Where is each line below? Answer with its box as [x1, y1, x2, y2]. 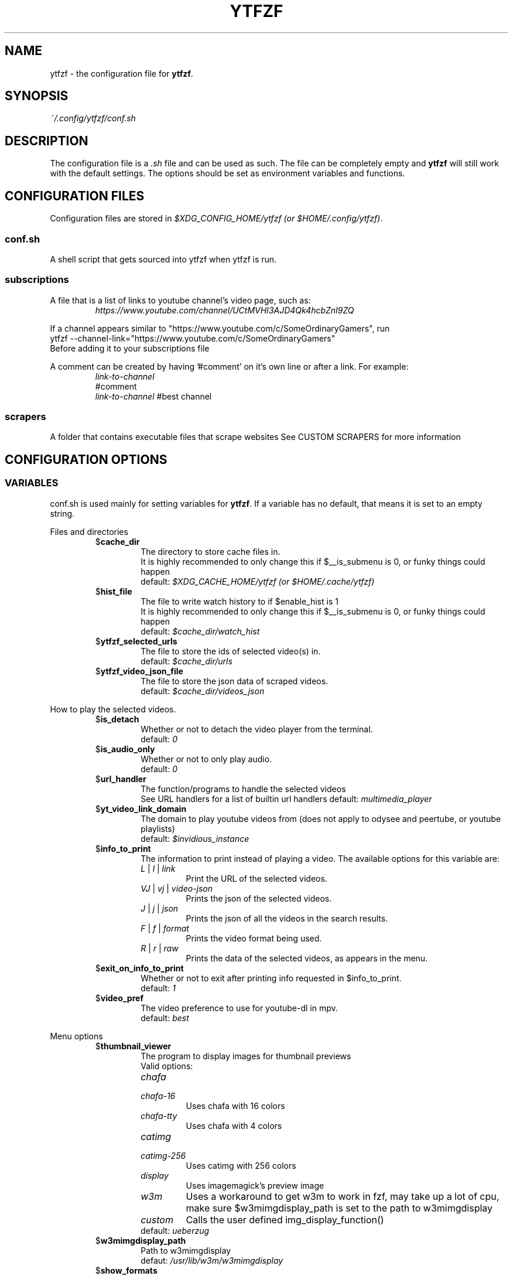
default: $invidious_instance [141, 833, 249, 844]
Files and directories [50, 526, 128, 537]
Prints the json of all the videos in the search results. [186, 913, 388, 923]
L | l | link [141, 863, 176, 874]
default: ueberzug [141, 1225, 210, 1236]
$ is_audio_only [95, 743, 155, 754]
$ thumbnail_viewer [95, 1040, 172, 1051]
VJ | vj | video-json [141, 883, 213, 893]
